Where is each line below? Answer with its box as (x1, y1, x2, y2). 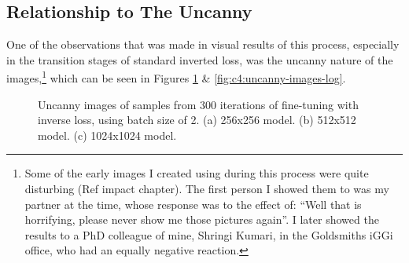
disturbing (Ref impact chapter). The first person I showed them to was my (24, 181, 389, 197)
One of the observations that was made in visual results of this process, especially (6, 36, 400, 53)
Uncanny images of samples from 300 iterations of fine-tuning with (38, 96, 359, 112)
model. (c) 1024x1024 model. (38, 126, 177, 143)
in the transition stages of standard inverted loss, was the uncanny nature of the (6, 51, 393, 68)
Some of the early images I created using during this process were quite (24, 165, 369, 181)
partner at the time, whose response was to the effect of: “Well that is (24, 195, 362, 212)
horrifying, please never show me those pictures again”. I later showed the (24, 211, 379, 228)
